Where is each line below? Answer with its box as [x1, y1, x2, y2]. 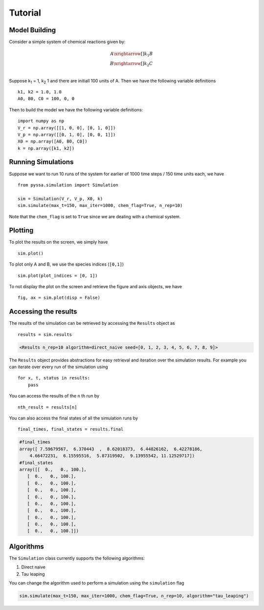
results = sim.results [18, 332, 72, 337]
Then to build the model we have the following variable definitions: [9, 106, 143, 112]
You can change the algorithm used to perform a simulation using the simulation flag [9, 580, 184, 586]
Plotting [9, 226, 34, 234]
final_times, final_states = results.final [18, 426, 124, 432]
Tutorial [9, 7, 42, 18]
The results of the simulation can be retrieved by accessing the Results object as [9, 320, 176, 326]
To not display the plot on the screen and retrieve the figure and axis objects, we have [9, 284, 182, 289]
